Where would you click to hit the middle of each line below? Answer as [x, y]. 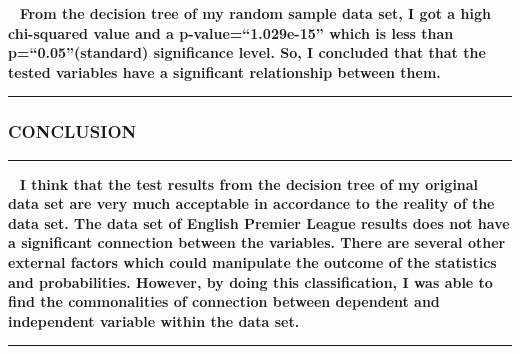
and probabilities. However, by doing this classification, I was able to [250, 281]
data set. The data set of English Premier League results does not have [259, 222]
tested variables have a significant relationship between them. [224, 71]
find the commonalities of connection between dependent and [224, 301]
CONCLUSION [72, 131]
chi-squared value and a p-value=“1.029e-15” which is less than [231, 32]
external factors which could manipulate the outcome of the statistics [252, 261]
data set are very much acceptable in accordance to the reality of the [251, 203]
